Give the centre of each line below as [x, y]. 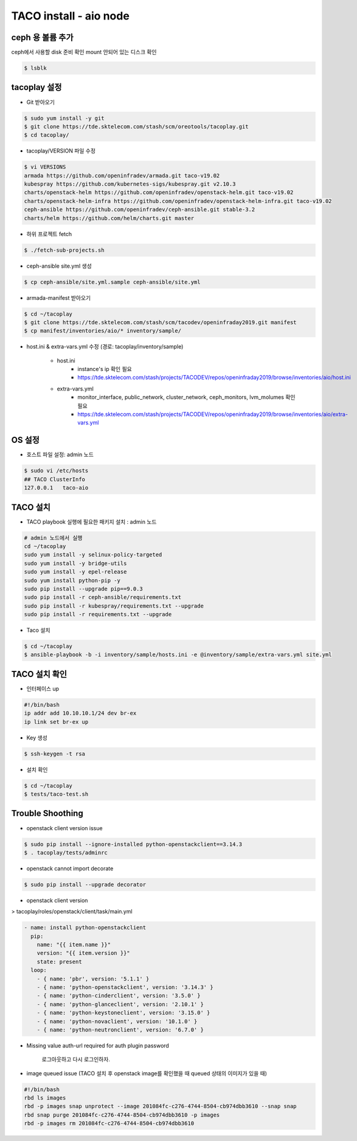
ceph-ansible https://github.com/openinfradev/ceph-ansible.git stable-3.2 [140, 210]
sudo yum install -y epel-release [75, 572]
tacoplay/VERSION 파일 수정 [61, 151]
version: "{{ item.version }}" [83, 953]
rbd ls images [45, 1098]
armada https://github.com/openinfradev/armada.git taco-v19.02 [122, 175]
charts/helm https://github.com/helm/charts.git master [109, 218]
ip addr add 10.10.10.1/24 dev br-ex [80, 713]
